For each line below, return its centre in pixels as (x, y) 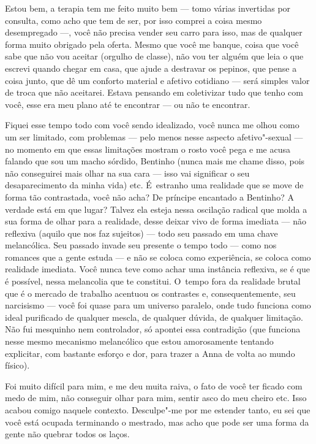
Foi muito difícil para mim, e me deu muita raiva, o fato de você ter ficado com (154, 385)
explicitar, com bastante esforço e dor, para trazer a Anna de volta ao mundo (150, 353)
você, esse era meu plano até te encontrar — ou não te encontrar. (128, 104)
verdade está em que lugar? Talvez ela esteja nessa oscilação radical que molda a (156, 209)
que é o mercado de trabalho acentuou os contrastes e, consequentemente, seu (150, 293)
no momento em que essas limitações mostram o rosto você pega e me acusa (148, 149)
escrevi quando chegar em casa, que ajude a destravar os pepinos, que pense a (151, 68)
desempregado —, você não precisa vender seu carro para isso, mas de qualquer (154, 32)
